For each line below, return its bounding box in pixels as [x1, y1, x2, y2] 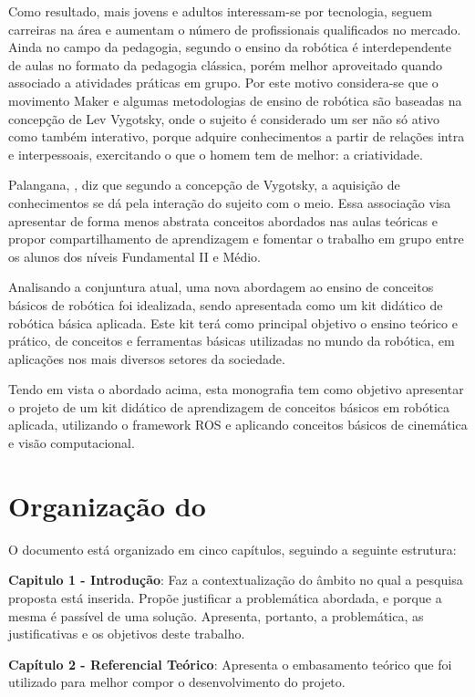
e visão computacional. [8, 433, 135, 453]
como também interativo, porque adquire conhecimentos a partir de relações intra [8, 127, 465, 146]
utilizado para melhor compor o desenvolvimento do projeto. [8, 672, 346, 692]
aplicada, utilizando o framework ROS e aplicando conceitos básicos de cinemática [8, 415, 468, 434]
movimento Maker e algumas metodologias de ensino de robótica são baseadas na [8, 90, 462, 109]
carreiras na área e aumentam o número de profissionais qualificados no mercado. [8, 19, 461, 38]
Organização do [8, 486, 206, 524]
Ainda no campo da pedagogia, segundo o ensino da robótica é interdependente [8, 37, 451, 57]
